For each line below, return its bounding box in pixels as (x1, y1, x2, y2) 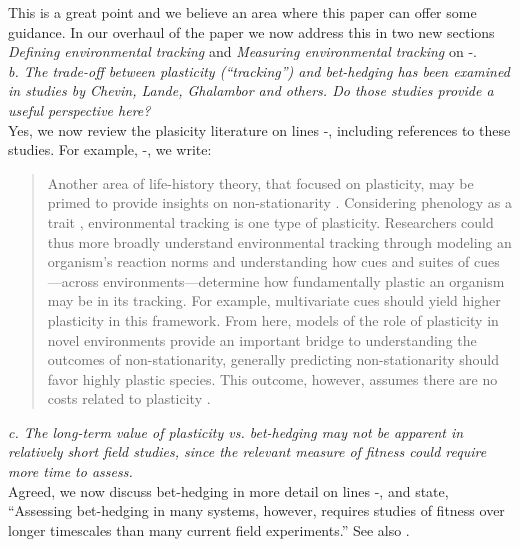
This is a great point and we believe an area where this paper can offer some (8, 2, 477, 22)
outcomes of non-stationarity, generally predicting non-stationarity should (47, 349, 500, 370)
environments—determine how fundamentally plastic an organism (103, 270, 505, 291)
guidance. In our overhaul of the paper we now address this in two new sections (8, 21, 495, 42)
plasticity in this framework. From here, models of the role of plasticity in (47, 309, 499, 330)
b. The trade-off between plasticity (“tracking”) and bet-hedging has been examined (8, 60, 510, 81)
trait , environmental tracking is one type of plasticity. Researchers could (47, 211, 494, 232)
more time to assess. (8, 461, 133, 482)
